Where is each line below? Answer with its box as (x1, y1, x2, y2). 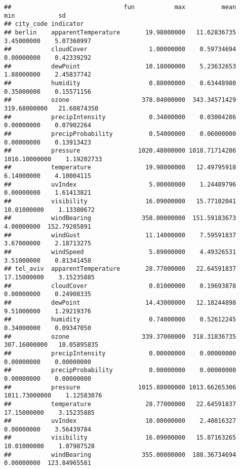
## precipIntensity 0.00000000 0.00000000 (4, 349, 236, 357)
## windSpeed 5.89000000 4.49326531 (4, 248, 236, 256)
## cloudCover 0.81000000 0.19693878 (4, 282, 236, 290)
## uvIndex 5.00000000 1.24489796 (4, 181, 236, 188)
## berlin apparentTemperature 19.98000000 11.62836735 (4, 28, 236, 36)
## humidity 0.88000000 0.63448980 (4, 79, 236, 87)
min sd (4, 12, 66, 19)
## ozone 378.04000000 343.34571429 (4, 96, 236, 104)
